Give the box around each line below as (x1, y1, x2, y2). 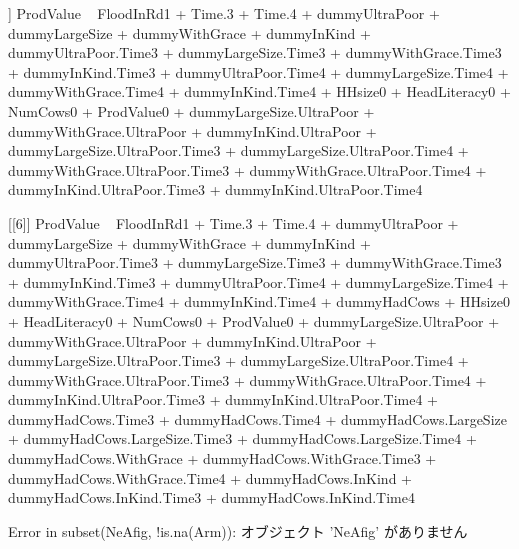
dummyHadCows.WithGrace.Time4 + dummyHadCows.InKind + (8, 467, 412, 488)
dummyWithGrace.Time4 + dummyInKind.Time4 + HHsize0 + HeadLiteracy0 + (8, 81, 511, 102)
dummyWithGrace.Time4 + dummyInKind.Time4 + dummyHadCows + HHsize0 (8, 291, 510, 312)
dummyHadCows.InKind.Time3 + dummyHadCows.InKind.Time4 (8, 487, 415, 508)
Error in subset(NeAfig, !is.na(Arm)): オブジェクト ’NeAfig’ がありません (8, 520, 468, 541)
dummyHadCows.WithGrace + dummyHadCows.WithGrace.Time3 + (8, 448, 437, 469)
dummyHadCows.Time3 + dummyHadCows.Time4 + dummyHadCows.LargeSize (8, 408, 507, 429)
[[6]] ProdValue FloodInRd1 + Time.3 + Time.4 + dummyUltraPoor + (8, 212, 459, 233)
